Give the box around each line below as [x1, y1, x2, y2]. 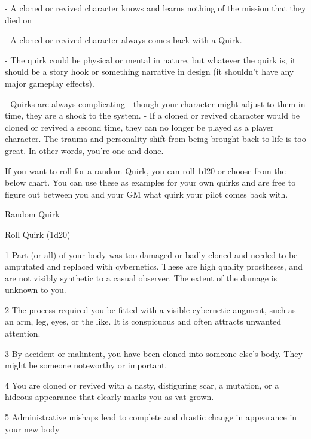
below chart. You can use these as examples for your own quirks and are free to [5, 176, 296, 189]
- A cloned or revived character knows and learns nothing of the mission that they [5, 2, 306, 14]
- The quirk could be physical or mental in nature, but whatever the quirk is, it [5, 53, 296, 66]
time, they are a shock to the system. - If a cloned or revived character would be [5, 109, 300, 122]
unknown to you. [5, 283, 66, 296]
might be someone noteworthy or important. [5, 359, 167, 371]
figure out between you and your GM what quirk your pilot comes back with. [5, 187, 288, 200]
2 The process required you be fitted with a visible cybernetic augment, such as [5, 303, 296, 316]
